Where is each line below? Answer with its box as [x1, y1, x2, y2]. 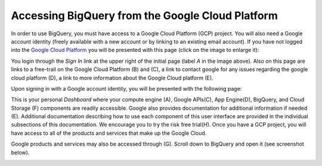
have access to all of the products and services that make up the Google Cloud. [11, 129, 207, 137]
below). [11, 149, 30, 156]
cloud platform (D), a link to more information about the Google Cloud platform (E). [11, 74, 214, 81]
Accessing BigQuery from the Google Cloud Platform [11, 9, 278, 22]
